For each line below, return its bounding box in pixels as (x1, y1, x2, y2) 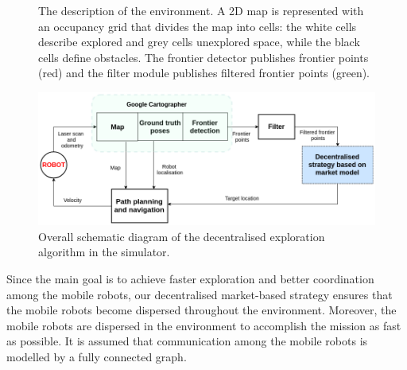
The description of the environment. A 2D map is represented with (38, 2, 364, 18)
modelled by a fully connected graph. (6, 349, 187, 365)
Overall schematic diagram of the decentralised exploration (38, 228, 325, 244)
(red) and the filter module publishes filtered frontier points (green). (38, 64, 370, 81)
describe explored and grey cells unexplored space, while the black (38, 33, 360, 50)
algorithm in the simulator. (38, 243, 170, 260)
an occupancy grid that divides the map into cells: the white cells (38, 18, 357, 34)
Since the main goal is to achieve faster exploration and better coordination (6, 271, 374, 287)
